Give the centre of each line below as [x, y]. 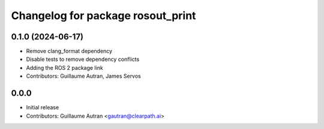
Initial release [43, 107]
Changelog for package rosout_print [103, 16]
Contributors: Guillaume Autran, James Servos [83, 76]
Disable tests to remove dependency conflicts [83, 59]
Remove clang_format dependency [69, 51]
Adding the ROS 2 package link [64, 67]
